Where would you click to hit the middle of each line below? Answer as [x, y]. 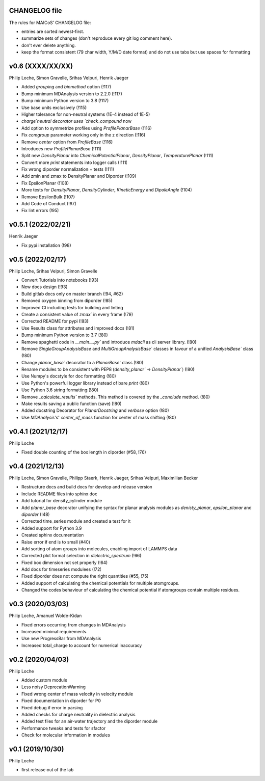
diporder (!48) [36, 514]
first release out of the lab [47, 770]
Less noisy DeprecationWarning [53, 687]
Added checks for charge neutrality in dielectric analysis [79, 714]
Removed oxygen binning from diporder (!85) [67, 301]
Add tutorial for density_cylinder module [62, 501]
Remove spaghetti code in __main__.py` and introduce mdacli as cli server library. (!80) [109, 342]
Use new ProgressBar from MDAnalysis [61, 639]
